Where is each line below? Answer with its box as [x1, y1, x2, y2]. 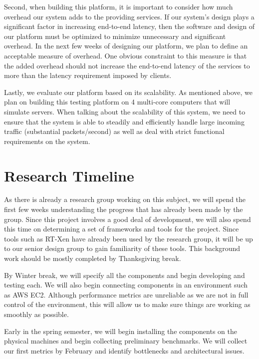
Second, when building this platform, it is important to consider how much [4, 1, 233, 11]
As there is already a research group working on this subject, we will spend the [4, 194, 246, 204]
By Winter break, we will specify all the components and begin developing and [4, 269, 245, 280]
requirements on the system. [4, 135, 90, 146]
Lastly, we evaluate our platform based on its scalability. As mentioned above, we [4, 86, 253, 97]
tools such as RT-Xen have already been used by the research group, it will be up [4, 233, 253, 243]
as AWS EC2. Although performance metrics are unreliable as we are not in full [4, 289, 249, 299]
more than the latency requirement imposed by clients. [4, 70, 172, 80]
